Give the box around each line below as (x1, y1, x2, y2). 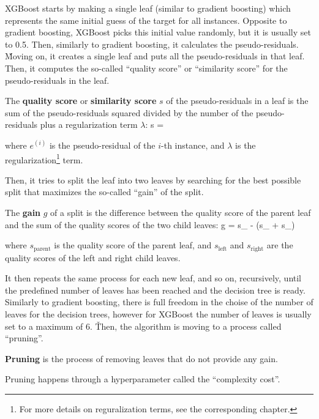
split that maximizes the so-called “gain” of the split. (5, 185, 204, 198)
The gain (5, 206, 41, 218)
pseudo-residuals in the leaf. (5, 73, 110, 86)
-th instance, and (161, 138, 225, 151)
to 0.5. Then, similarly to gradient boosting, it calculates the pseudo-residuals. (5, 37, 299, 50)
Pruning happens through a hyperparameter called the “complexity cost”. (5, 373, 280, 385)
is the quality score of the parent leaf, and (54, 239, 212, 251)
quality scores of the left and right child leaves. (5, 251, 181, 264)
